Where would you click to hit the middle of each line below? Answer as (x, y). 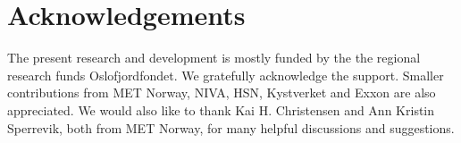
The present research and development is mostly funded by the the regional (214, 58)
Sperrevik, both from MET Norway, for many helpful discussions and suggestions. (231, 127)
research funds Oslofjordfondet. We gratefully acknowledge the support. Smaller (226, 75)
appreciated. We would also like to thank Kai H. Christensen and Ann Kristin (221, 109)
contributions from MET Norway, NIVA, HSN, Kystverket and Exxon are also (222, 93)
